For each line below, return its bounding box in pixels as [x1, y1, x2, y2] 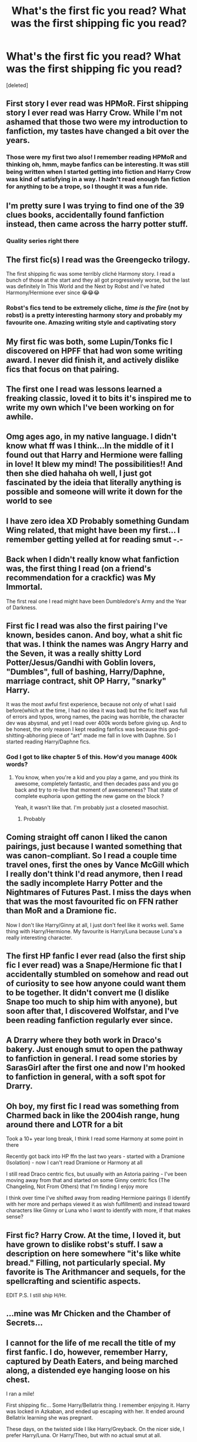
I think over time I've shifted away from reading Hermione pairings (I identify [6, 1194, 191, 1201]
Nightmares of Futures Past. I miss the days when [6, 887, 192, 897]
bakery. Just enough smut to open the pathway [6, 1044, 183, 1054]
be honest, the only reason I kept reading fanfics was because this [6, 726, 168, 733]
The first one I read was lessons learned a [6, 384, 162, 395]
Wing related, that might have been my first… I [6, 525, 181, 535]
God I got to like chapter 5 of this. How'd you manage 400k [6, 753, 178, 761]
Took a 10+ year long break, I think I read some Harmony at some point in [6, 1135, 183, 1142]
